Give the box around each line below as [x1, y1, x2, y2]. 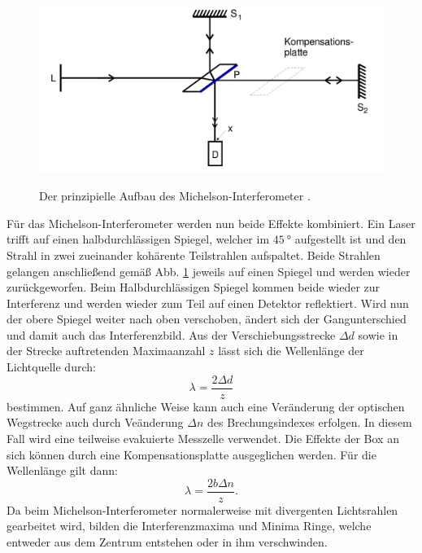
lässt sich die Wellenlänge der [218, 342, 364, 359]
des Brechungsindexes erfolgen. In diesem [207, 414, 412, 431]
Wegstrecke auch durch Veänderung [7, 414, 184, 431]
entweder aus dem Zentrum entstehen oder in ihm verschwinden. [7, 533, 328, 550]
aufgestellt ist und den [294, 230, 407, 248]
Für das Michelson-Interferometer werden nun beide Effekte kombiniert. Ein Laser [7, 214, 415, 231]
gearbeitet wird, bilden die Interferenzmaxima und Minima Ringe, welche [7, 517, 372, 534]
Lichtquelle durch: [7, 358, 96, 375]
